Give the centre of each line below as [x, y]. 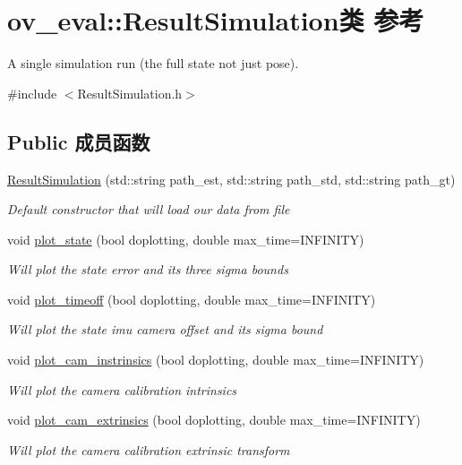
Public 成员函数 [79, 141]
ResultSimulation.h [130, 93]
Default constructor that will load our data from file [149, 209]
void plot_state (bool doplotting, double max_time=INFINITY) [186, 239]
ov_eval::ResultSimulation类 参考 [216, 20]
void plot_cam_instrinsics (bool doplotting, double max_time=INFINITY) [216, 360]
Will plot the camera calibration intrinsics [122, 389]
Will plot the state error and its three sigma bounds [148, 269]
